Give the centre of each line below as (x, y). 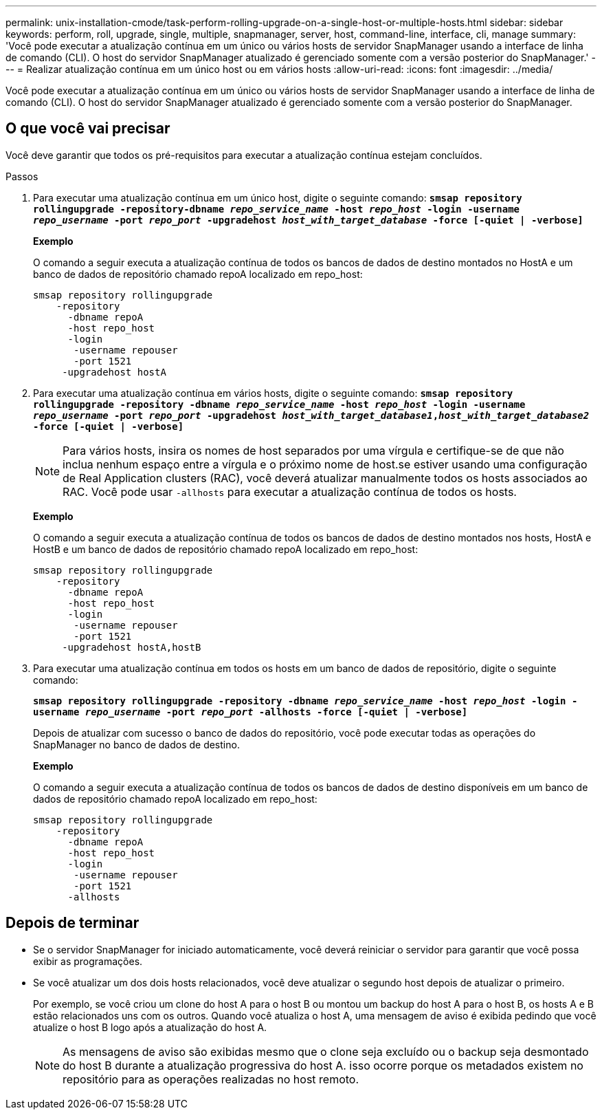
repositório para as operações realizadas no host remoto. (211, 1079)
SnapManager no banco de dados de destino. (136, 744)
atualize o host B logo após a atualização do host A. (150, 1027)
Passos (22, 176)
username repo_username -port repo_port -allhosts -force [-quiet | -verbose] (250, 712)
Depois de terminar (73, 923)
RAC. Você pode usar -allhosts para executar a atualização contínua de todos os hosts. (290, 491)
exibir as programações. (88, 961)
